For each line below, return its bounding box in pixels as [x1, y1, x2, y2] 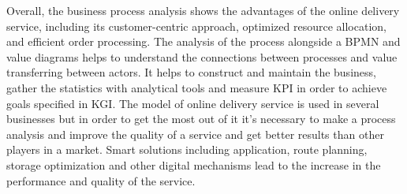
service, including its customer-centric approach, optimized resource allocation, [6, 17, 386, 34]
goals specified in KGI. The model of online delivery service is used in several [6, 95, 379, 111]
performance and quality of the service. [6, 172, 196, 188]
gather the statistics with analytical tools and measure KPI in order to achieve [6, 79, 387, 95]
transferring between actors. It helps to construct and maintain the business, [6, 64, 376, 80]
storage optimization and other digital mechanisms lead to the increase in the [6, 156, 381, 173]
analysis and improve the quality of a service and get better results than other [6, 125, 384, 142]
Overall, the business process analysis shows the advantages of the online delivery [6, 2, 400, 18]
